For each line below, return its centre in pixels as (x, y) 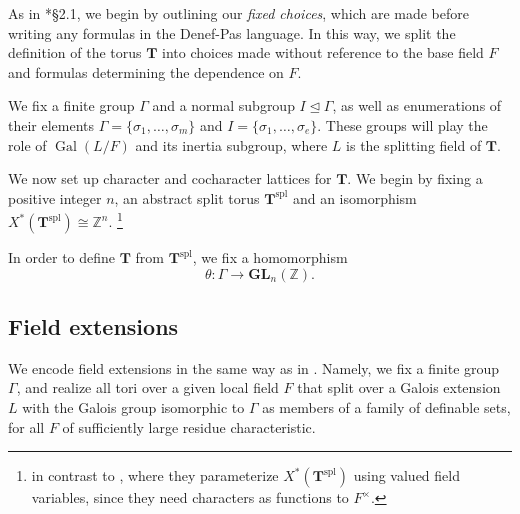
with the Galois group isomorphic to (133, 406)
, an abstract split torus (187, 197)
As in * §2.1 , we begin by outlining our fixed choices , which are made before (238, 13)
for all (26, 426)
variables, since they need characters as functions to (190, 497)
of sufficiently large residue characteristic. (189, 426)
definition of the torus (75, 52)
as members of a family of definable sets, (386, 406)
